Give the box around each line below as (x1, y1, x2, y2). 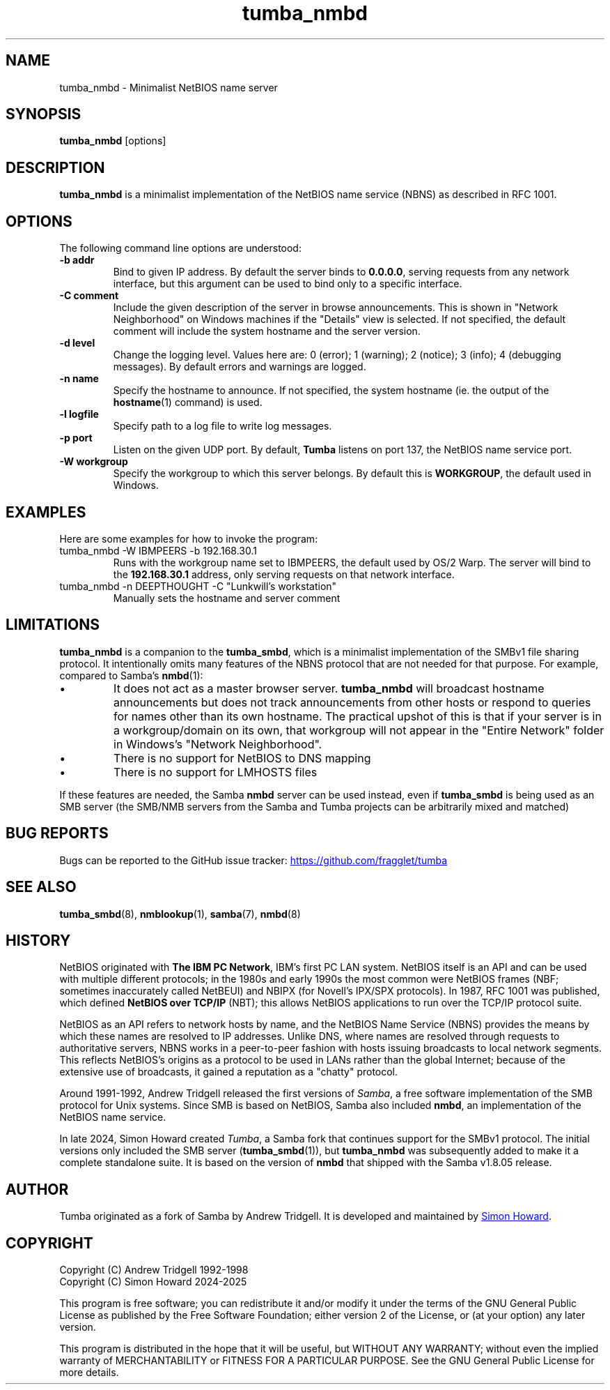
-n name (59, 372, 99, 385)
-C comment (59, 289, 119, 302)
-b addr (59, 254, 95, 266)
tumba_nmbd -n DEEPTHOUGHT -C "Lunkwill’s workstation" (59, 580, 337, 592)
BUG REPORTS (6, 824, 109, 843)
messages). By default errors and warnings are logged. (113, 361, 366, 373)
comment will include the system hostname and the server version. (113, 325, 421, 338)
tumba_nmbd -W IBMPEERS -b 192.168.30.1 (59, 544, 257, 557)
